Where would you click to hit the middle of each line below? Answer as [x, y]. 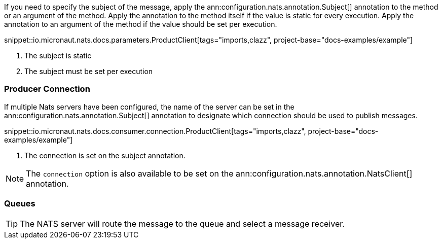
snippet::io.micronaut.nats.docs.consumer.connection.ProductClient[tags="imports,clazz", [155, 131]
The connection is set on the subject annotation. [105, 155]
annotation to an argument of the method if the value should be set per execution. [141, 24]
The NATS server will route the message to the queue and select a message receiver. [182, 223]
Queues [20, 204]
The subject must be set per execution [89, 71]
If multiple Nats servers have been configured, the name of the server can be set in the [149, 107]
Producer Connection [47, 89]
